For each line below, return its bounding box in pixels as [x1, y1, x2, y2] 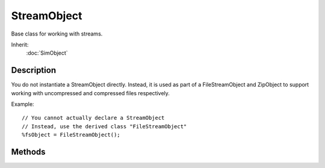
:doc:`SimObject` [26, 49, 69, 57]
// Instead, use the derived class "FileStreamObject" [22, 123, 187, 129]
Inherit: [11, 41, 29, 48]
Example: [11, 101, 34, 108]
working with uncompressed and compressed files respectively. [11, 89, 170, 96]
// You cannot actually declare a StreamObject [22, 114, 165, 122]
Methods [11, 147, 46, 157]
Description [11, 65, 57, 75]
